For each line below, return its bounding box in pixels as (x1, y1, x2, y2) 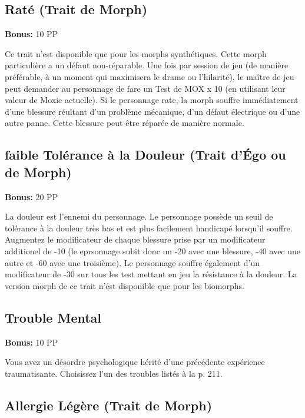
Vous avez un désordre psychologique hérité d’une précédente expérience (5, 356, 265, 368)
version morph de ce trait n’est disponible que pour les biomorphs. (5, 279, 244, 291)
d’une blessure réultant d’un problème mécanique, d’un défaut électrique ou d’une (5, 105, 300, 117)
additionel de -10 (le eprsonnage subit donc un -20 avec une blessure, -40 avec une (5, 244, 301, 257)
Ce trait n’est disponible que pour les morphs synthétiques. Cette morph (5, 47, 267, 59)
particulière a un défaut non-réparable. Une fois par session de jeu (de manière (5, 59, 289, 71)
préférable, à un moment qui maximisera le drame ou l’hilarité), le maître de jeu (5, 70, 294, 82)
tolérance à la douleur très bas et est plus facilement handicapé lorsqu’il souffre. (5, 221, 293, 234)
